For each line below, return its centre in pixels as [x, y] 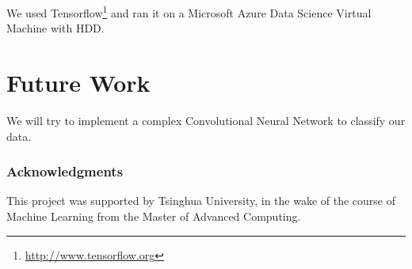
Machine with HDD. [55, 28]
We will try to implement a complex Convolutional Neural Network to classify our [206, 120]
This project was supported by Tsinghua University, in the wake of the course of [201, 201]
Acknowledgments [65, 171]
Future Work [78, 83]
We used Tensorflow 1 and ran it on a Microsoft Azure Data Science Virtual [189, 11]
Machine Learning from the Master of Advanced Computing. [154, 216]
